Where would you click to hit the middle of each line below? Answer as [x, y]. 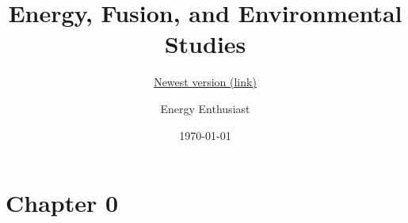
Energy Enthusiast [205, 108]
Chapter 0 [62, 203]
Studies [205, 44]
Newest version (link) [205, 82]
